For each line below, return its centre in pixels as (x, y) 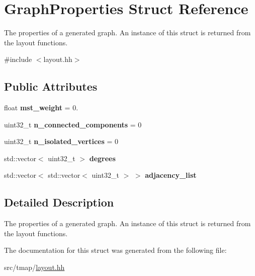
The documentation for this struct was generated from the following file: (115, 250)
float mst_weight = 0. (41, 108)
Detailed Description (59, 202)
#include (18, 59)
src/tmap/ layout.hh (34, 267)
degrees (102, 158)
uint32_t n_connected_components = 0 (73, 124)
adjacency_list (171, 175)
